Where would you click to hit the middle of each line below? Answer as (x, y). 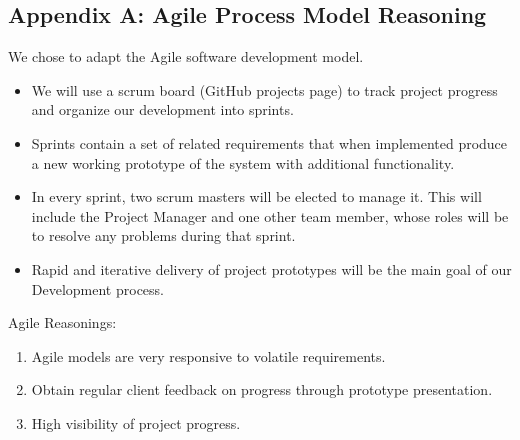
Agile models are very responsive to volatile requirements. (208, 355)
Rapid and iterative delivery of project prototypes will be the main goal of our (271, 268)
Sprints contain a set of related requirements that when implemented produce (269, 142)
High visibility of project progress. (136, 422)
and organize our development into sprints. (162, 109)
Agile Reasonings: (62, 322)
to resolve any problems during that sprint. (163, 235)
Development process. (97, 288)
